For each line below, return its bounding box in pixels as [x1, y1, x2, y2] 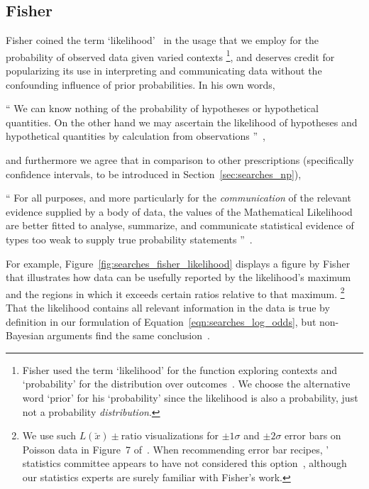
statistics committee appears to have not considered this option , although [22, 456, 347, 471]
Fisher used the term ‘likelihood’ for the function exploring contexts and [22, 362, 337, 377]
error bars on [285, 428, 341, 443]
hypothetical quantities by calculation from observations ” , [6, 128, 265, 143]
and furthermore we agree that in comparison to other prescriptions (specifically [6, 153, 354, 167]
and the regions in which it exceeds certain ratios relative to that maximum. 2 [6, 284, 345, 301]
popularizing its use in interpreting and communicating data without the [6, 63, 322, 78]
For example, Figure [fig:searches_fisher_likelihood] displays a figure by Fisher [6, 256, 351, 270]
